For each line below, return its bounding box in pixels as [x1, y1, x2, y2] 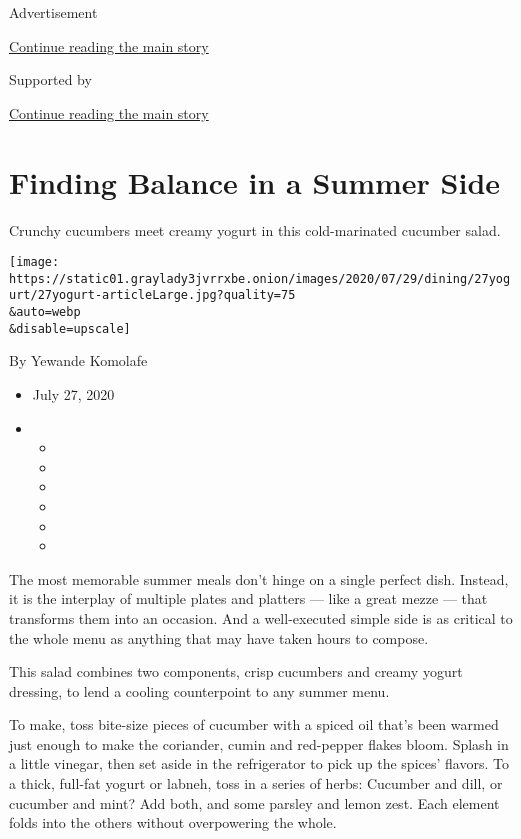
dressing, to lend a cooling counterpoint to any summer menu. [9, 680, 390, 701]
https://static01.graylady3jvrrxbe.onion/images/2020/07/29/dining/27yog [9, 271, 511, 286]
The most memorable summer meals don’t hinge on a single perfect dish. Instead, [9, 568, 509, 589]
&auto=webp [9, 305, 81, 320]
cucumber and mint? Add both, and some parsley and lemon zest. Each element [9, 792, 500, 813]
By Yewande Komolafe [9, 350, 148, 371]
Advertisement [9, 2, 98, 22]
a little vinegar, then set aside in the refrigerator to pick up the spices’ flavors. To [9, 753, 509, 774]
